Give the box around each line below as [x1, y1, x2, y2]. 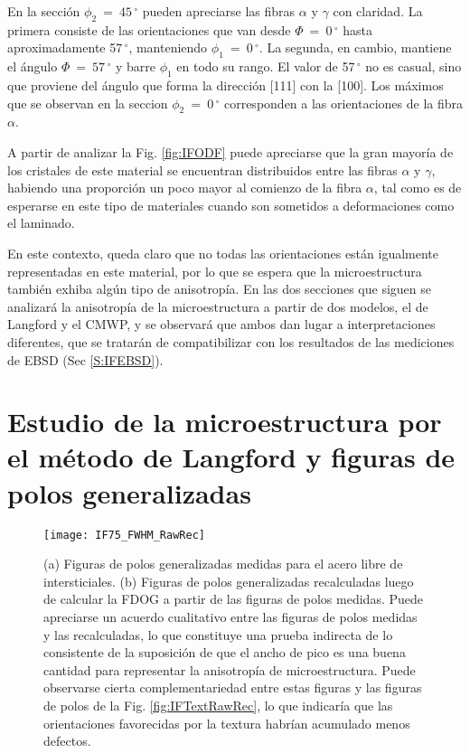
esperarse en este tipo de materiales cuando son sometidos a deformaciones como [7, 195, 455, 214]
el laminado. [7, 213, 75, 232]
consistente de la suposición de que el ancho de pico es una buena [43, 643, 406, 662]
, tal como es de [373, 178, 462, 197]
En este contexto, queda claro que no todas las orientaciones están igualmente [7, 243, 439, 262]
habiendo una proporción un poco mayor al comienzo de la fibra [7, 178, 362, 197]
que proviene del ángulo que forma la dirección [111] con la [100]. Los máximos [7, 75, 444, 94]
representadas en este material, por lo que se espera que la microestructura [7, 261, 422, 280]
